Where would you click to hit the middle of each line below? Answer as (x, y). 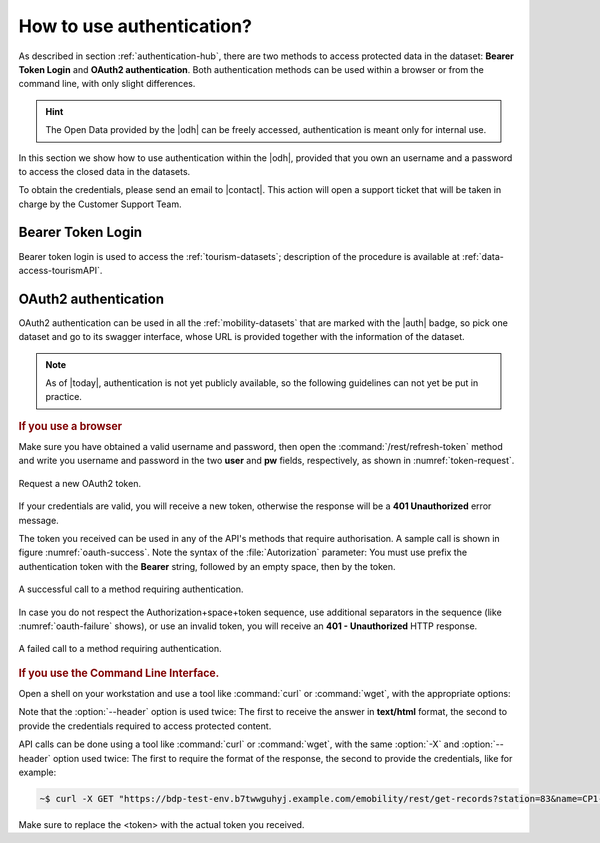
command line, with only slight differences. (107, 84)
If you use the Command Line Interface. (119, 673)
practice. (63, 397)
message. (38, 520)
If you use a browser (70, 426)
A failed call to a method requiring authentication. (120, 649)
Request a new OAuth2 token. (80, 483)
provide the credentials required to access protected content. (145, 726)
